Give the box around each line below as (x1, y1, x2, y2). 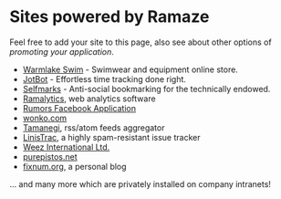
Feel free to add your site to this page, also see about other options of (9, 37, 272, 47)
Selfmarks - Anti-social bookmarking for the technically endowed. (22, 83, 271, 94)
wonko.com (22, 112, 68, 123)
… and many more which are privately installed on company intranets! (9, 178, 272, 189)
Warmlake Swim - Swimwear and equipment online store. (22, 64, 239, 75)
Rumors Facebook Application (22, 102, 137, 113)
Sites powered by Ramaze (9, 6, 210, 27)
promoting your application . (9, 46, 114, 57)
